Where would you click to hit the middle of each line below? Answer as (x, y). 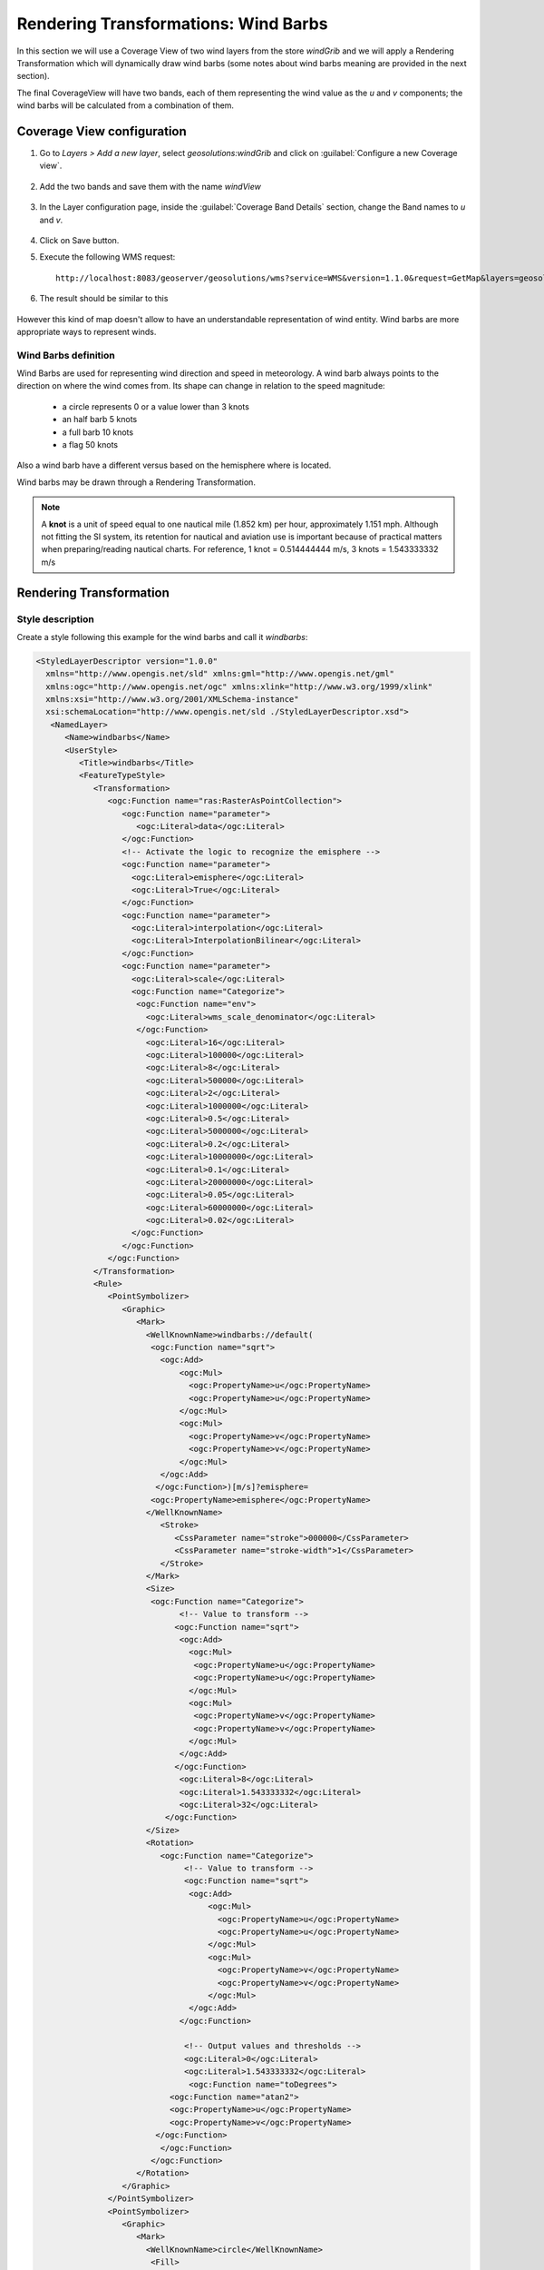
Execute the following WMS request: (107, 257)
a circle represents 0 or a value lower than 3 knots (155, 406)
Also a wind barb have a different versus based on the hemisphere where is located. (174, 465)
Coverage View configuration (102, 131)
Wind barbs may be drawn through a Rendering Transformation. (136, 482)
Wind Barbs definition (66, 355)
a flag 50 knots (90, 445)
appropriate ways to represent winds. (87, 331)
